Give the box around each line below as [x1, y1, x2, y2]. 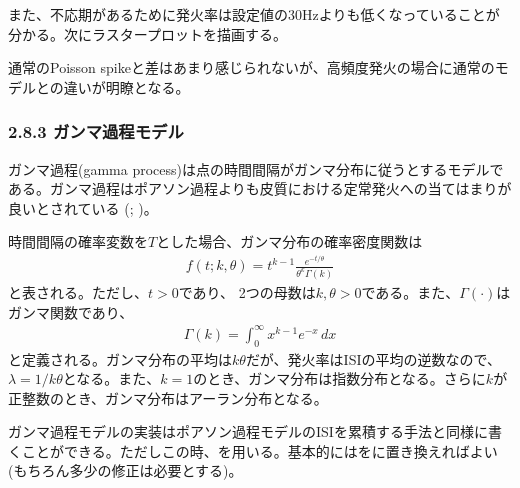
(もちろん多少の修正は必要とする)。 [8, 460, 243, 481]
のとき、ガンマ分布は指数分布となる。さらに [193, 368, 486, 389]
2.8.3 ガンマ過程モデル [8, 119, 184, 144]
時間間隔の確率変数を [8, 231, 148, 252]
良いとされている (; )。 [8, 197, 158, 218]
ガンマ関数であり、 [8, 301, 134, 322]
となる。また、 [62, 368, 161, 389]
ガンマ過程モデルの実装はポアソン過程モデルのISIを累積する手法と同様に [8, 421, 488, 442]
